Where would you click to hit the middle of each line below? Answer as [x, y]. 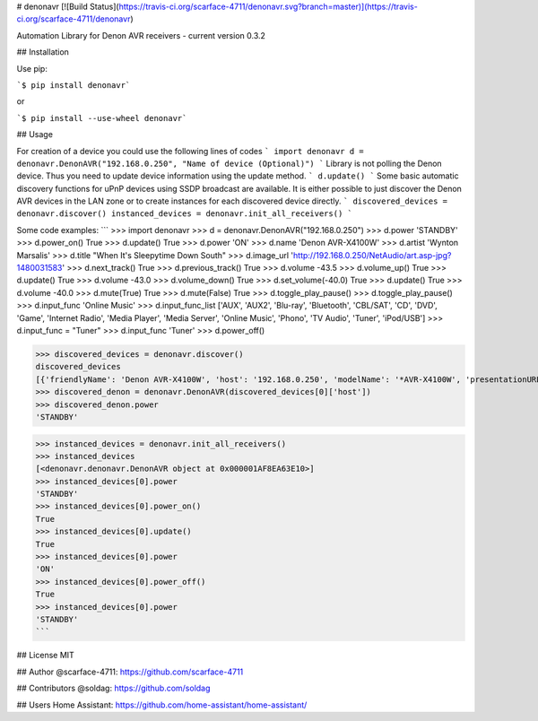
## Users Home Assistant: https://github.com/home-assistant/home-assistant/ [162, 705]
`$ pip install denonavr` [74, 85]
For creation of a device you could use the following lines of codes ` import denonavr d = [190, 151]
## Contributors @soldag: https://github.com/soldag [113, 688]
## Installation [43, 52]
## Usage [35, 135]
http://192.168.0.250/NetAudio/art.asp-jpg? [372, 255]
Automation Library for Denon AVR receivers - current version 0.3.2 [141, 35]
